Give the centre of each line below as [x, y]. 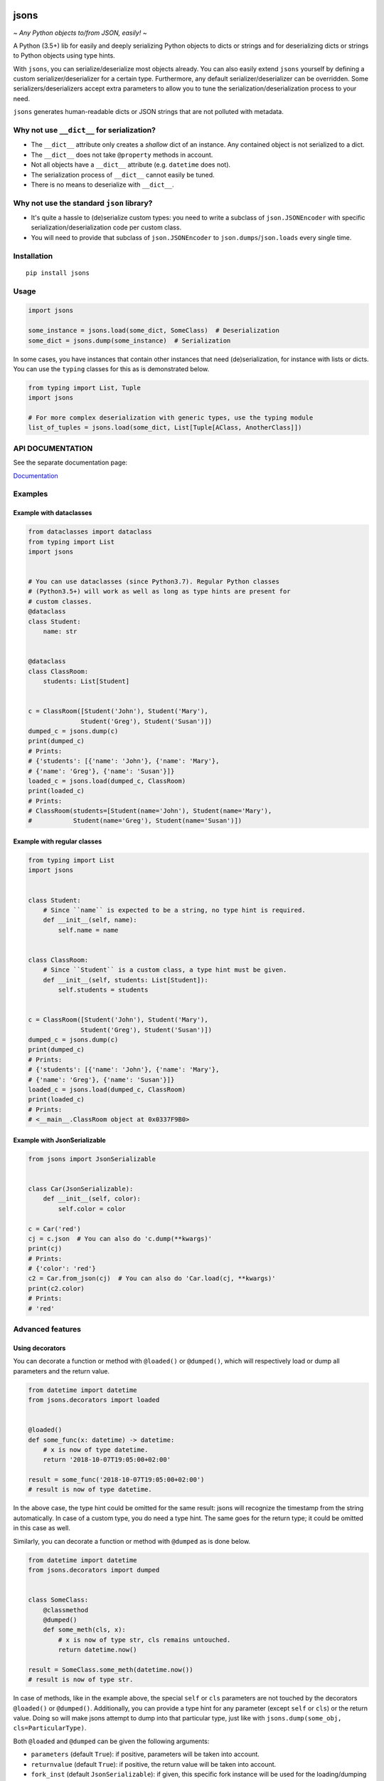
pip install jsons [58, 273]
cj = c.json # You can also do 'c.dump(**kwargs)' [120, 1239]
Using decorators [39, 1348]
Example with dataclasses [53, 513]
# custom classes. [60, 601]
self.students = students [103, 990]
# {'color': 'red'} [62, 1269]
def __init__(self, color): [92, 1199]
